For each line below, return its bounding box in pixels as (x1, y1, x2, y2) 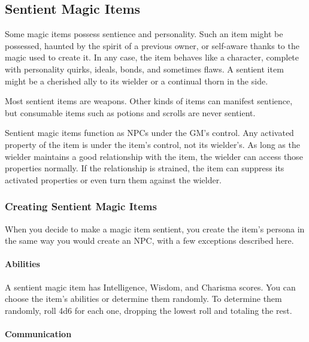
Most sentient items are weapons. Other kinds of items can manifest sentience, (5, 95, 293, 107)
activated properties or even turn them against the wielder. (5, 173, 222, 186)
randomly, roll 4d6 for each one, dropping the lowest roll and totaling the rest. (5, 304, 292, 316)
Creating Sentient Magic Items (5, 199, 157, 214)
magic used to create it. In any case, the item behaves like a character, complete (5, 51, 299, 63)
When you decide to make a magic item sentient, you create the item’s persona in (5, 222, 305, 235)
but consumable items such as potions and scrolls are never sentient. (5, 106, 256, 119)
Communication (5, 327, 72, 340)
